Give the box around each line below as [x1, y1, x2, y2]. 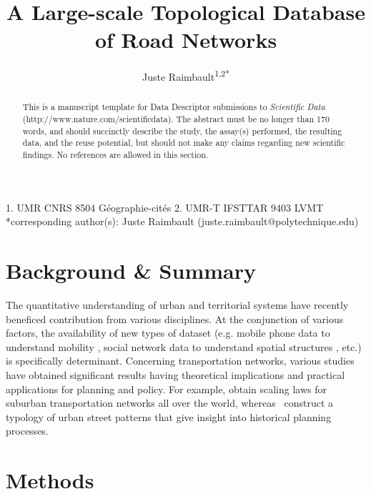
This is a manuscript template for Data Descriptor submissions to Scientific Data [22, 101, 325, 113]
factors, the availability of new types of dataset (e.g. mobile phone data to [6, 325, 330, 340]
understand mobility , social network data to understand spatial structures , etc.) [6, 339, 362, 354]
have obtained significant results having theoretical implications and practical [6, 367, 345, 382]
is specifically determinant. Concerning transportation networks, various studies [6, 353, 355, 368]
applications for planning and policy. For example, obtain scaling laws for [6, 381, 327, 396]
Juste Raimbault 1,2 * [142, 67, 229, 84]
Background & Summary [6, 256, 256, 285]
